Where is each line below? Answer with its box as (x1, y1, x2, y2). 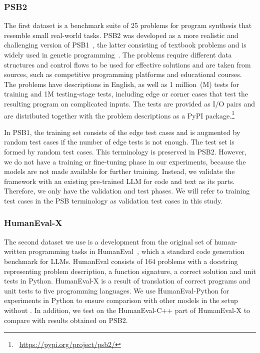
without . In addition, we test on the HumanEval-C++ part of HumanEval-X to (4, 304, 250, 315)
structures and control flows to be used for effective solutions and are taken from (4, 59, 251, 69)
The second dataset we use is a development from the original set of (4, 236, 212, 246)
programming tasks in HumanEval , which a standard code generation (28, 246, 244, 256)
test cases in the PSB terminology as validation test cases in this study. (4, 195, 223, 205)
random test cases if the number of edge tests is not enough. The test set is (4, 136, 234, 147)
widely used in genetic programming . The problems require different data (4, 49, 232, 59)
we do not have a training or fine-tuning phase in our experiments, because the (4, 156, 246, 166)
